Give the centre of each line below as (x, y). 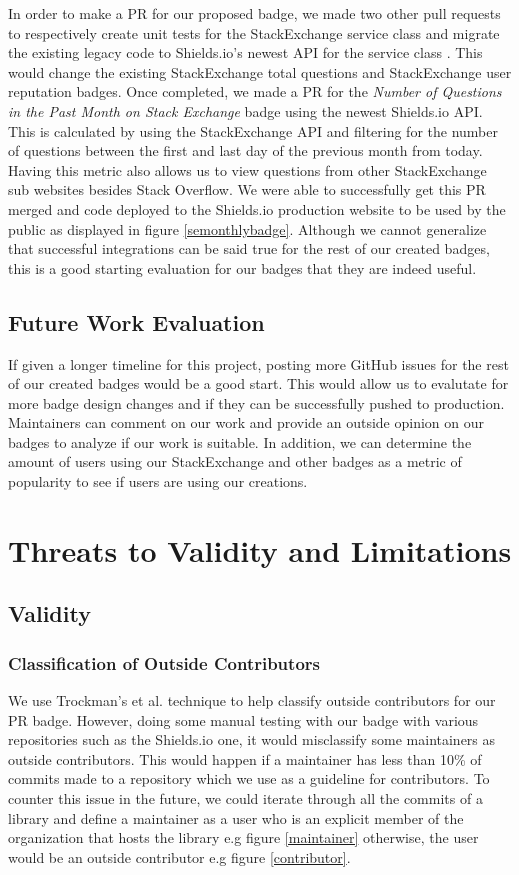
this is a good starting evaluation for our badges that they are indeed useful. (242, 267)
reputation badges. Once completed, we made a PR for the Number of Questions (255, 91)
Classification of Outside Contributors (164, 662)
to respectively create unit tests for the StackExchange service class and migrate (254, 32)
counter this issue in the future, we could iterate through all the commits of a (245, 798)
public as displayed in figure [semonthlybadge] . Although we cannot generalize (247, 228)
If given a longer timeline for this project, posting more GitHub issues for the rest (258, 363)
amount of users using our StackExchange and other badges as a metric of (235, 461)
